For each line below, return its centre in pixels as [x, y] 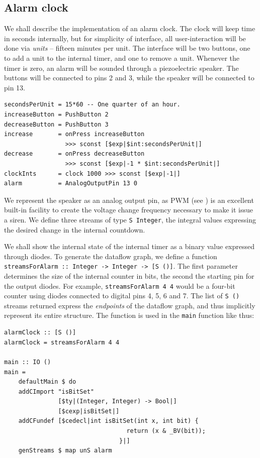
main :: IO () [28, 362]
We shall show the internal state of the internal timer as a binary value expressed [129, 246]
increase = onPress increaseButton [74, 134]
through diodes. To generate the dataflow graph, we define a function [111, 256]
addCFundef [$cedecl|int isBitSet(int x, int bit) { [108, 421]
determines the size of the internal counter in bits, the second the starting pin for [129, 275]
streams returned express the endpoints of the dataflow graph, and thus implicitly [130, 305]
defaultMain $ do [47, 382]
